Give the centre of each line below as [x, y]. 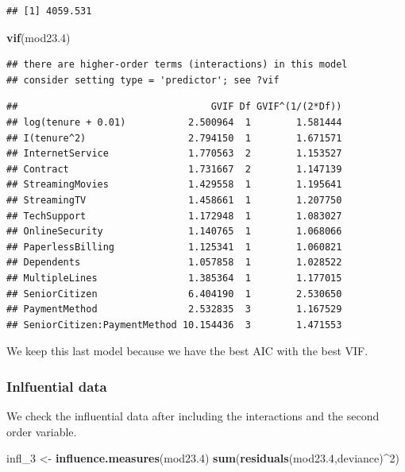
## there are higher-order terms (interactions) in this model [177, 65]
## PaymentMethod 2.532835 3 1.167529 [174, 310]
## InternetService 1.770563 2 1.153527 [174, 154]
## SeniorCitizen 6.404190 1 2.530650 [174, 294]
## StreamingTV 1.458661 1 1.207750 [174, 200]
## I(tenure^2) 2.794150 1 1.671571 [174, 138]
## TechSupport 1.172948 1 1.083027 [174, 216]
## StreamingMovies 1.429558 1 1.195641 [174, 185]
